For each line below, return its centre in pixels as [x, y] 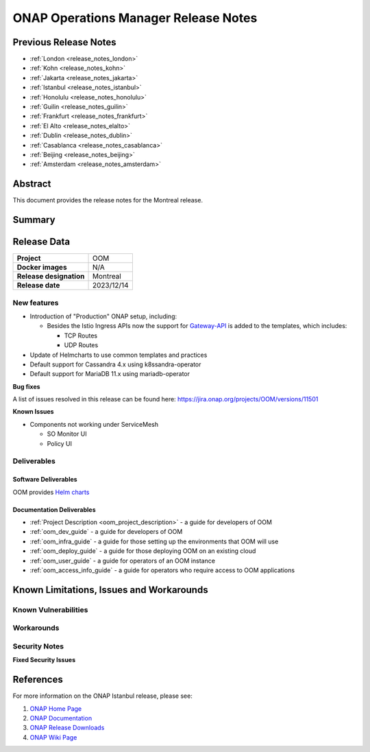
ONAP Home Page [56, 708]
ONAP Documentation [61, 718]
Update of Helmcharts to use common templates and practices [119, 355]
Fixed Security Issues [44, 660]
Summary [34, 220]
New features [36, 303]
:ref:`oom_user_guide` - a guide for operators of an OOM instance [123, 561]
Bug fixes [26, 386]
